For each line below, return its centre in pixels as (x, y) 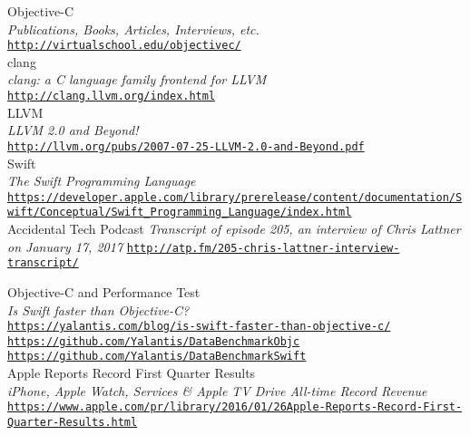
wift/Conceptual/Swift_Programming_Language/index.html (180, 213)
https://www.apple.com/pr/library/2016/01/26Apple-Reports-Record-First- (235, 407)
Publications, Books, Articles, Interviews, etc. (133, 29)
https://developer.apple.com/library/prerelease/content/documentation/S (235, 197)
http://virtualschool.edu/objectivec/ (124, 46)
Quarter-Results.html (73, 422)
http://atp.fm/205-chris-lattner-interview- (263, 248)
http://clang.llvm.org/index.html (112, 97)
